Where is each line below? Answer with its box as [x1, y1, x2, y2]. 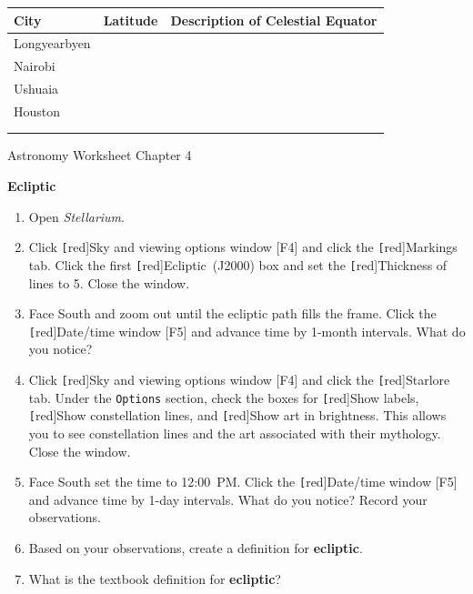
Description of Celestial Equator [170, 10, 377, 29]
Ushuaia [14, 79, 59, 98]
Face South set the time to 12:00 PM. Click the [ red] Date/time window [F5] [28, 472, 458, 491]
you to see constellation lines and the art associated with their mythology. [28, 423, 441, 442]
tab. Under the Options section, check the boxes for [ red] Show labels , [28, 388, 419, 407]
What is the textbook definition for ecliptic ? [28, 569, 281, 588]
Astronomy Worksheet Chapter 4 [7, 146, 192, 165]
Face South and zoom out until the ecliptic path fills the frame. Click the [28, 304, 437, 323]
